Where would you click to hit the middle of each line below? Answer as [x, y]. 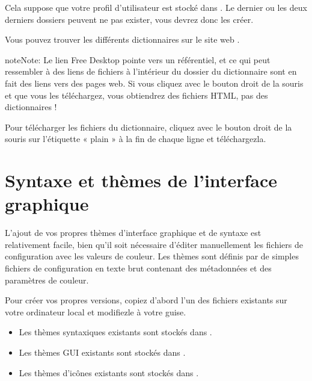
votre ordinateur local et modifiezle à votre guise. [96, 311]
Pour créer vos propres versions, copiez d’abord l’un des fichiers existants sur [146, 300]
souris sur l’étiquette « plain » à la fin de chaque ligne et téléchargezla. [136, 139]
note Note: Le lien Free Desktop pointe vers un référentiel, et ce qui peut [138, 59]
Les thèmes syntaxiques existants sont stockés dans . [115, 332]
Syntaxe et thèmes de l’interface [141, 180]
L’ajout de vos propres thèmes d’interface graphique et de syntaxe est [133, 233]
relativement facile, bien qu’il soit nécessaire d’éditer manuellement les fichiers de [154, 244]
